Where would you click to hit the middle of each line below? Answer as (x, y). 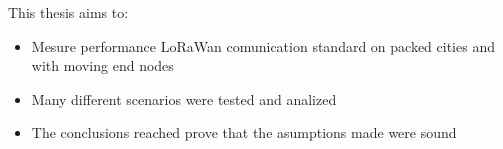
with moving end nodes (102, 65)
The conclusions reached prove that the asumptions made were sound (244, 132)
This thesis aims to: (68, 12)
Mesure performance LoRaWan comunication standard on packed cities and (263, 45)
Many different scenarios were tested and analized (184, 98)
